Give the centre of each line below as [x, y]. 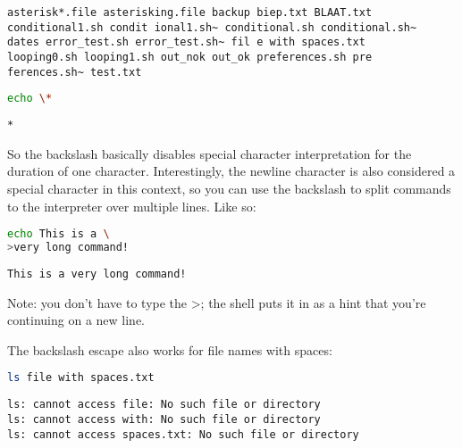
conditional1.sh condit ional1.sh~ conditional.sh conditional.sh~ [212, 27]
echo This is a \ [59, 234]
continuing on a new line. [76, 320]
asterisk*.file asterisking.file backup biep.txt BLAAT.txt [190, 12]
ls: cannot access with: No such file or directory [164, 419]
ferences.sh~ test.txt [75, 72]
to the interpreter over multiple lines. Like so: [132, 206]
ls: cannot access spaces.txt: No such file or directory [183, 434]
